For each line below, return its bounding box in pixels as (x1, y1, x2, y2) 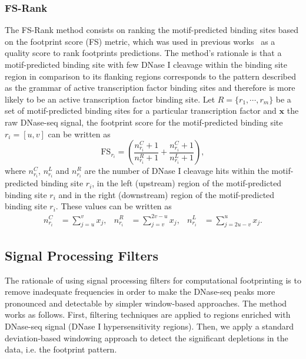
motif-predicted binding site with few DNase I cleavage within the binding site (5, 58, 287, 70)
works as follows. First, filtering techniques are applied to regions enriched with (5, 308, 291, 321)
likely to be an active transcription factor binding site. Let (5, 93, 215, 105)
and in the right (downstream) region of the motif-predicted (58, 188, 275, 200)
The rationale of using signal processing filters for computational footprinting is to (5, 274, 301, 286)
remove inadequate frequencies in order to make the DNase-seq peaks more (5, 285, 275, 298)
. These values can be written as (55, 200, 172, 212)
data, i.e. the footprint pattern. (5, 343, 117, 355)
